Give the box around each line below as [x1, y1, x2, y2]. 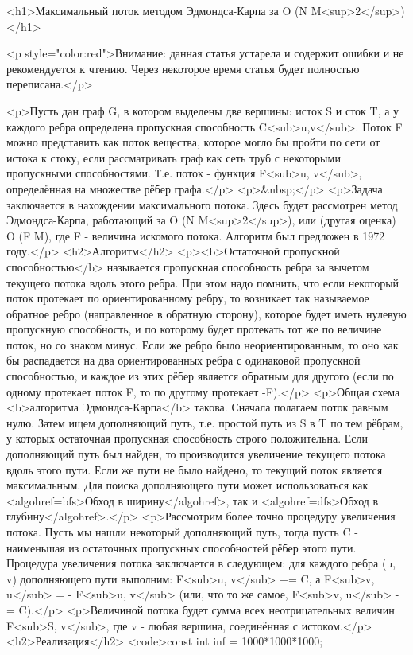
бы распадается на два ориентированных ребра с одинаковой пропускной [6, 352, 361, 368]
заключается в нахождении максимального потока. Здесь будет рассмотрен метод [6, 196, 398, 212]
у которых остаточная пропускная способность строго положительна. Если [6, 430, 368, 446]
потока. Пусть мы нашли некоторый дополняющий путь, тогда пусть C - [6, 524, 358, 540]
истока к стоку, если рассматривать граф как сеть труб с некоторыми [6, 149, 341, 166]
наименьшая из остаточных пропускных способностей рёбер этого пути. [6, 539, 357, 556]
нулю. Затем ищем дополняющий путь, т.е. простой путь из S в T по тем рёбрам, [6, 414, 403, 431]
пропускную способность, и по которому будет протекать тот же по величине [6, 321, 382, 337]
